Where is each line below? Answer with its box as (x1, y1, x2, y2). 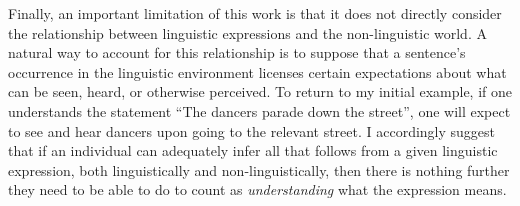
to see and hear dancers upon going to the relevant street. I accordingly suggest (8, 120, 496, 141)
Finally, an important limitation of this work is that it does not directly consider (8, 3, 502, 23)
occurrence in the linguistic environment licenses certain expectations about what (8, 61, 507, 82)
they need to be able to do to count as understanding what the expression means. (8, 179, 507, 200)
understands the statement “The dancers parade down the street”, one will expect (8, 100, 511, 121)
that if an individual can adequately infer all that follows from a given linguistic (8, 140, 498, 161)
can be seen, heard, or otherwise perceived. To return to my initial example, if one (8, 81, 512, 102)
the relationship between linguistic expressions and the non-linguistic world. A (8, 22, 487, 43)
